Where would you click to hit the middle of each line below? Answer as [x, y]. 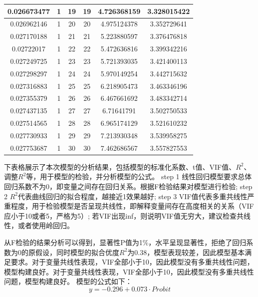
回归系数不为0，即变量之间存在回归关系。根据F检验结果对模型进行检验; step [128, 186]
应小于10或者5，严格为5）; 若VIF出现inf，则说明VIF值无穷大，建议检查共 [124, 215]
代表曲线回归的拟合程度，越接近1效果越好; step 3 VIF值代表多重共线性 [133, 196]
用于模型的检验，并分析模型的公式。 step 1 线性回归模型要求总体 [146, 176]
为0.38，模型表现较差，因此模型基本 [186, 252]
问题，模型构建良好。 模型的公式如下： [68, 281]
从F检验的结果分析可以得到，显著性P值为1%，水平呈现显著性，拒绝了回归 [125, 242]
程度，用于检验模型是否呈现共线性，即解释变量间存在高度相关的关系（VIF [132, 206]
